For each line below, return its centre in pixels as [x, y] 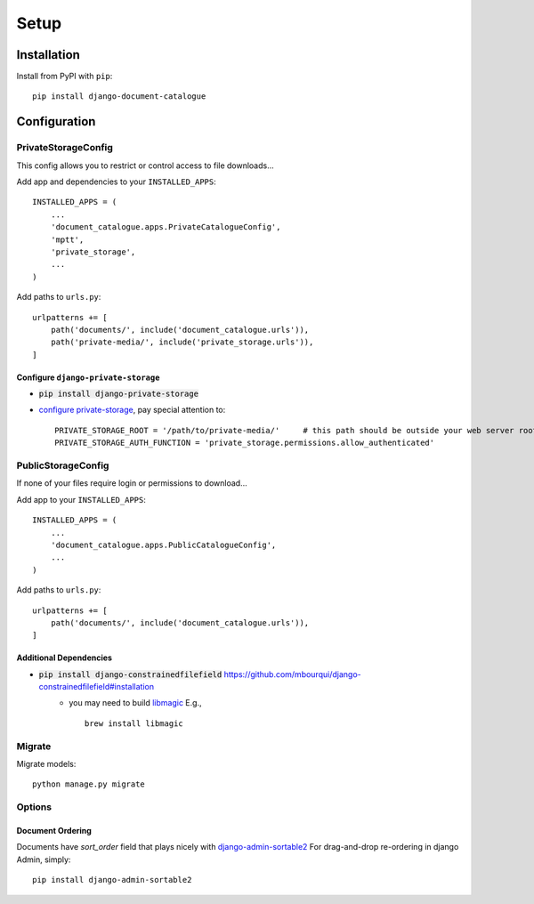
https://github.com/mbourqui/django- [292, 674]
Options [34, 807]
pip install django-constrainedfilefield [130, 674]
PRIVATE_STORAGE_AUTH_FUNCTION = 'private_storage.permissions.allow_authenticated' [245, 443]
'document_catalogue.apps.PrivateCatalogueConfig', [166, 227]
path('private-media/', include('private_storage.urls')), [182, 342]
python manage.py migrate [89, 784]
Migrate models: [46, 764]
